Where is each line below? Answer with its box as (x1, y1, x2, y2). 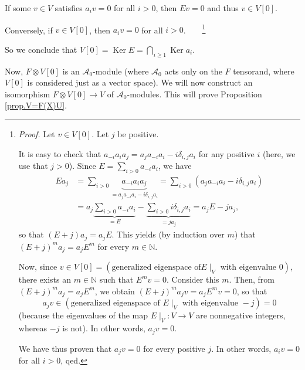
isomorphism (5, 87, 50, 100)
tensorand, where (233, 65, 294, 77)
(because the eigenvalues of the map (18, 309, 148, 321)
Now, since (18, 260, 57, 273)
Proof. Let (18, 128, 55, 140)
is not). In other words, (62, 322, 145, 334)
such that (99, 273, 134, 286)
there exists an (18, 273, 72, 286)
